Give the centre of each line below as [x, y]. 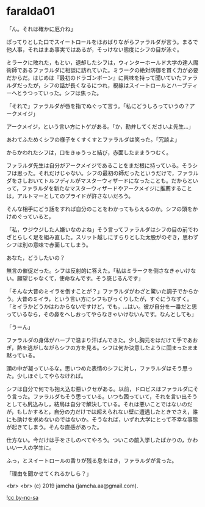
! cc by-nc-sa [22, 497]
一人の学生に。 [36, 447]
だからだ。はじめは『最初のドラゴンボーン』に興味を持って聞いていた [94, 77]
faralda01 [31, 11]
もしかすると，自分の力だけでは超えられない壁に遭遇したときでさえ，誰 [107, 412]
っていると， [38, 216]
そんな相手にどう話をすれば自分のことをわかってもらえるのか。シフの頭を [99, 209]
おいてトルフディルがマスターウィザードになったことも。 [99, 181]
